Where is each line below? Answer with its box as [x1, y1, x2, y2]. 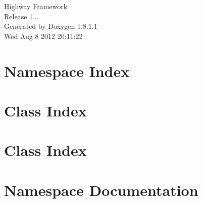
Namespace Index [4, 60, 130, 81]
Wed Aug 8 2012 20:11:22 [4, 30, 83, 41]
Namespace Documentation [4, 179, 198, 200]
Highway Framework [4, 1, 68, 11]
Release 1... [4, 11, 39, 21]
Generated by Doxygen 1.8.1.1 [4, 21, 97, 31]
